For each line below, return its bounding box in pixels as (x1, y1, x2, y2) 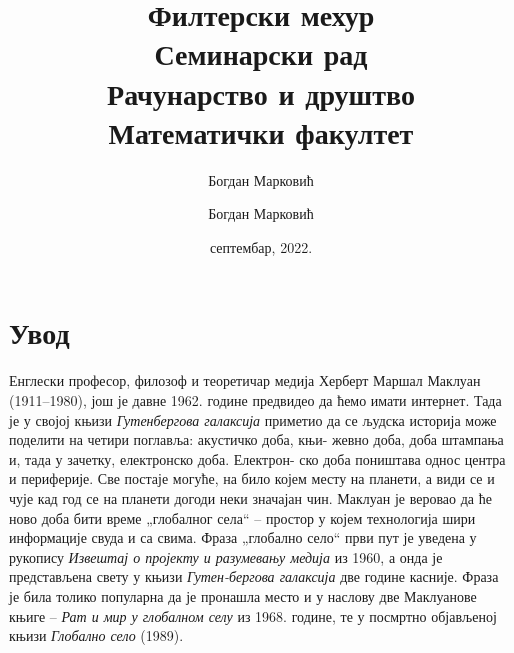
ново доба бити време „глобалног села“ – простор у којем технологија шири (9, 507, 476, 528)
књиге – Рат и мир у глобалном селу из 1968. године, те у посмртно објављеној (9, 605, 497, 626)
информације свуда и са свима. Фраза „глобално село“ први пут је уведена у (9, 527, 477, 548)
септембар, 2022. (209, 236, 313, 257)
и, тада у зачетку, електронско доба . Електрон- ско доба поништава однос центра (9, 448, 506, 469)
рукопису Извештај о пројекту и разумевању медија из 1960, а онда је (9, 546, 443, 567)
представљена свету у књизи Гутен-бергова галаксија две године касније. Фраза (9, 566, 499, 587)
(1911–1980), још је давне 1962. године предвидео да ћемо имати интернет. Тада (9, 390, 502, 410)
